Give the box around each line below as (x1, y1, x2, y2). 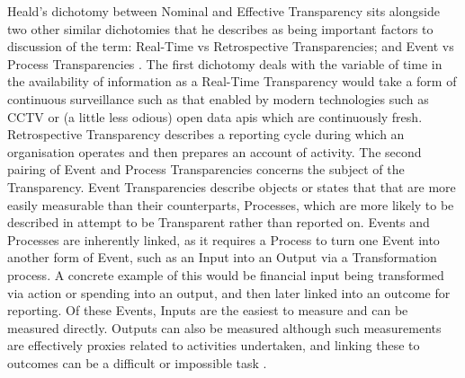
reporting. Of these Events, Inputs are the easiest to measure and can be (7, 301, 408, 320)
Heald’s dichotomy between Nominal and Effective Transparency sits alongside (7, 2, 440, 20)
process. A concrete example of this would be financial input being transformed (7, 265, 444, 284)
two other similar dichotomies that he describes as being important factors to (7, 19, 434, 38)
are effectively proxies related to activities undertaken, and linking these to (7, 336, 420, 355)
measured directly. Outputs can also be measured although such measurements (7, 318, 442, 337)
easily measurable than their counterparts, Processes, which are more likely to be (7, 195, 454, 214)
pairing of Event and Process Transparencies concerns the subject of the (7, 160, 405, 179)
